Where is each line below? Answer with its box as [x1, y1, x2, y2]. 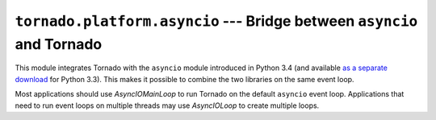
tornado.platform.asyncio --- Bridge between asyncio [15, 12, 418, 30]
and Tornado [15, 35, 103, 53]
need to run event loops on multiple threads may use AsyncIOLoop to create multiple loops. [15, 101, 320, 110]
